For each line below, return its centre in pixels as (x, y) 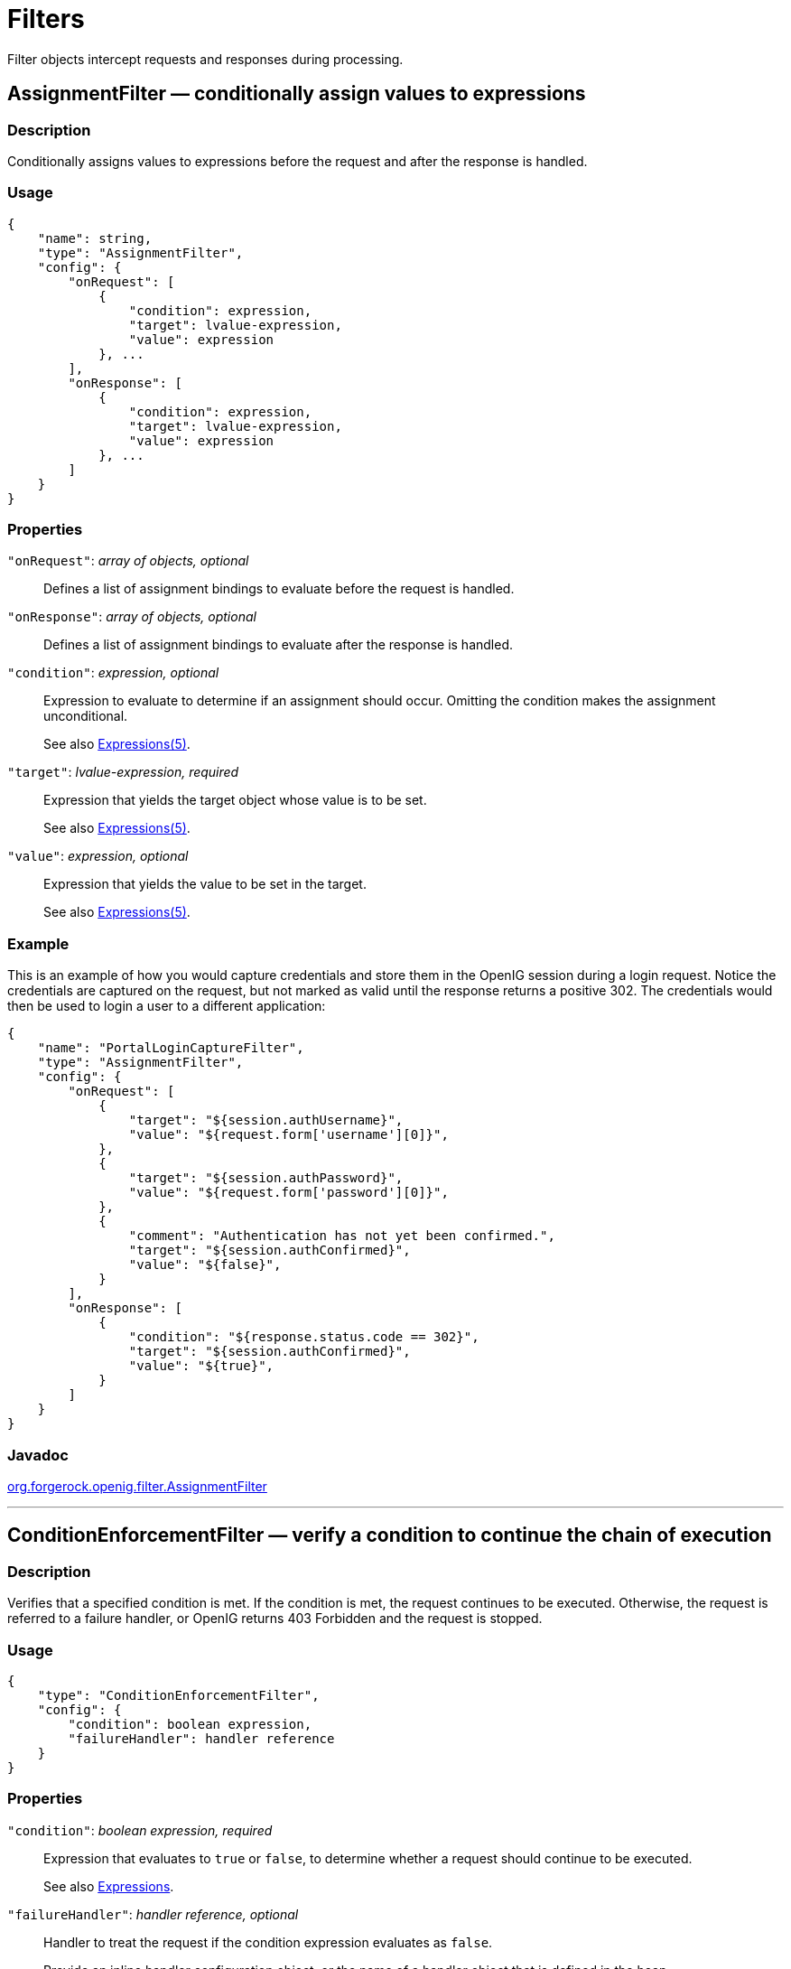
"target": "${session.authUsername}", (266, 1120)
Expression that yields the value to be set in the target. (205, 884)
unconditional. (86, 716)
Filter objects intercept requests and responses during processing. (205, 59)
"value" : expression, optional (98, 856)
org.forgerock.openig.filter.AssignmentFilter (137, 1486)
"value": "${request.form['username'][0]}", (288, 1135)
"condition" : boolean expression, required (140, 1830)
